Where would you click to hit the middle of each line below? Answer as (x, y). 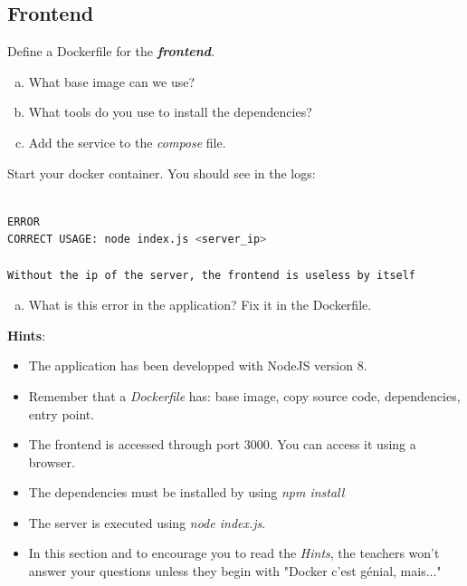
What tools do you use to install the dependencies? (170, 112)
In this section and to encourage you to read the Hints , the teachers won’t (234, 553)
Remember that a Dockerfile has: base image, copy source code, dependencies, (244, 395)
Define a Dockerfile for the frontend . (111, 51)
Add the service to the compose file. (127, 142)
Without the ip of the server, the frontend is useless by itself (212, 275)
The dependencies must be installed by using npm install (186, 492)
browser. (52, 461)
